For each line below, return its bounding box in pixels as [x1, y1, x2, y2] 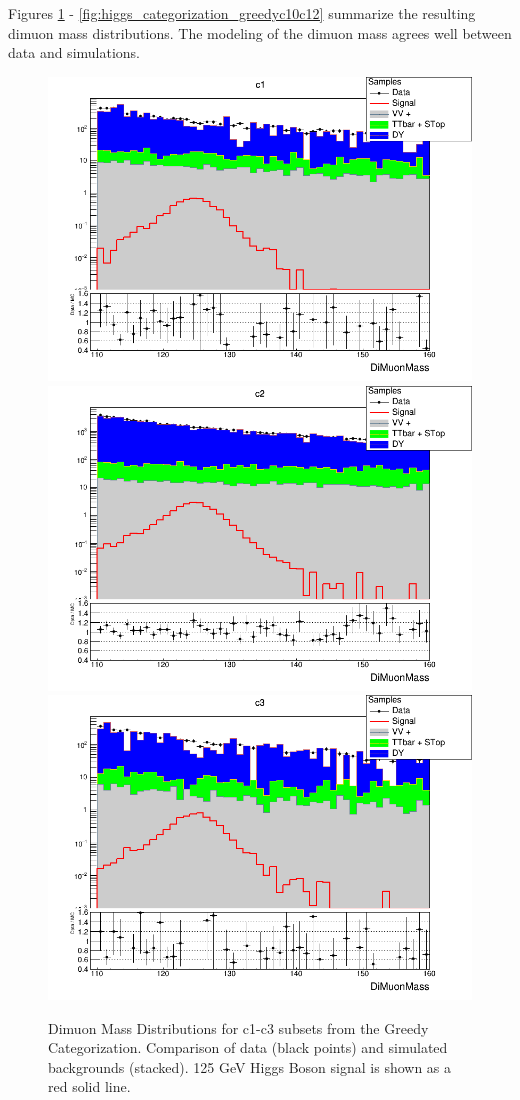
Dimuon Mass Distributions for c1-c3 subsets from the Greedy [48, 1017, 429, 1038]
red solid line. [48, 1076, 131, 1097]
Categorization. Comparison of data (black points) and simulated [48, 1037, 448, 1058]
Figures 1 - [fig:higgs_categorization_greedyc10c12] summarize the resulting [8, 3, 476, 23]
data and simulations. [8, 42, 141, 63]
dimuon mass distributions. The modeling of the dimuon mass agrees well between [8, 22, 512, 43]
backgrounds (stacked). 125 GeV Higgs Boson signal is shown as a [48, 1056, 452, 1077]
